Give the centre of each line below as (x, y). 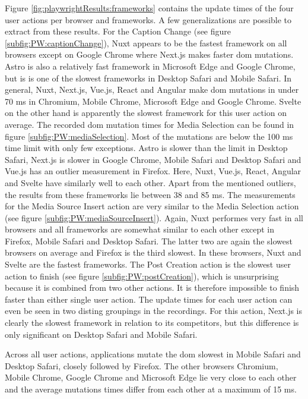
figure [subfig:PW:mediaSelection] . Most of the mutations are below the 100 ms (149, 136)
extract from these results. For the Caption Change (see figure (118, 31)
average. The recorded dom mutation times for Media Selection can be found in (150, 124)
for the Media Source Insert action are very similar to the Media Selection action (152, 206)
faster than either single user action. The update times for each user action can (149, 299)
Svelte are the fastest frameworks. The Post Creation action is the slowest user (148, 264)
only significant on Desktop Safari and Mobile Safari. (101, 334)
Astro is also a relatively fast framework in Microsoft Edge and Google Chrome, (150, 66)
